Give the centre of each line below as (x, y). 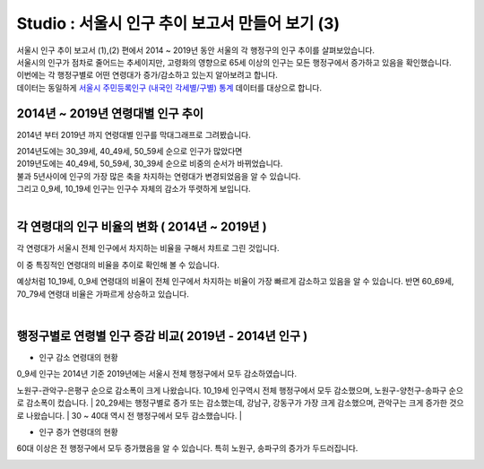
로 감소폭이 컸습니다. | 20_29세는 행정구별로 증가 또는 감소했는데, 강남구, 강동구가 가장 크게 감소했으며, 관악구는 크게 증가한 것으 (240, 403)
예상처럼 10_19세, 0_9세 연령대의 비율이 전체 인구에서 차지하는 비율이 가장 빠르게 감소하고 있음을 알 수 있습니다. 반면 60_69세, (235, 282)
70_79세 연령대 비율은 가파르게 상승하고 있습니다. (103, 294)
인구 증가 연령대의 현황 (78, 431)
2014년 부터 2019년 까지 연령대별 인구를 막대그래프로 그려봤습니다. (134, 135)
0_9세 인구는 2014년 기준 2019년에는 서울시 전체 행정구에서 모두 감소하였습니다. (157, 374)
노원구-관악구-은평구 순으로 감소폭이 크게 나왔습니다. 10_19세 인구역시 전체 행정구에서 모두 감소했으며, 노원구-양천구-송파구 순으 (240, 390)
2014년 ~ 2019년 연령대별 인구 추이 (110, 113)
